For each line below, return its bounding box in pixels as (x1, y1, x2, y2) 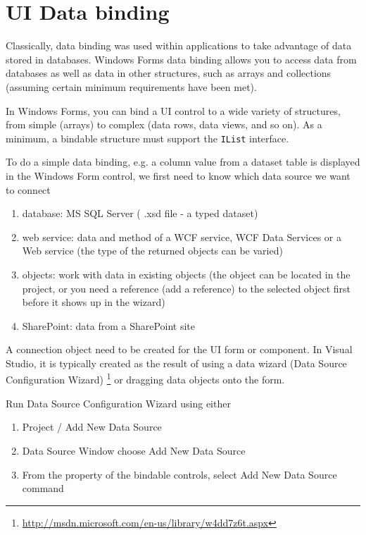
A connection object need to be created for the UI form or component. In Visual (6, 342, 353, 357)
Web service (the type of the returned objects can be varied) (22, 243, 283, 258)
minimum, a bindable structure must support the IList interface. (6, 130, 289, 145)
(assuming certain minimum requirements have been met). (6, 79, 257, 94)
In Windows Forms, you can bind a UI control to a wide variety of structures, (6, 103, 341, 118)
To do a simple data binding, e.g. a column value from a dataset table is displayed (6, 154, 360, 169)
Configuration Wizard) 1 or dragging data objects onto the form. (6, 370, 285, 387)
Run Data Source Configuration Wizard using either (6, 395, 231, 410)
